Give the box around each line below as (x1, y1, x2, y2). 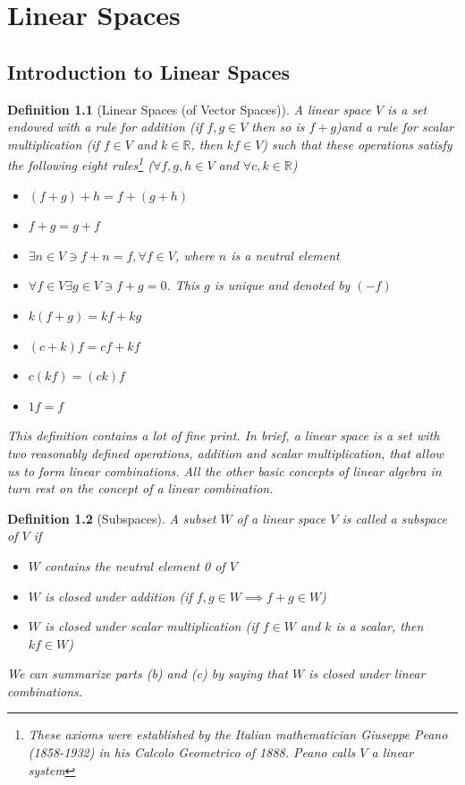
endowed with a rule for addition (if (7, 117, 203, 136)
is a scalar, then (335, 617, 424, 636)
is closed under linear (309, 664, 426, 683)
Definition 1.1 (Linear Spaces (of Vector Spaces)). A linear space (7, 99, 371, 118)
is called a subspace (342, 508, 447, 527)
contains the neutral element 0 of (45, 556, 225, 575)
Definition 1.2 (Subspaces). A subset (7, 508, 216, 527)
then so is (251, 117, 305, 136)
